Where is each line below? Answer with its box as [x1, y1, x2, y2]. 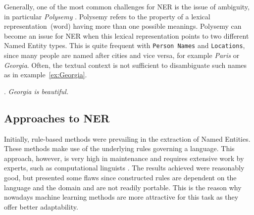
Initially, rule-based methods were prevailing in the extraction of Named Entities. [4, 133, 251, 144]
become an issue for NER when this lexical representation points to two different [4, 30, 249, 41]
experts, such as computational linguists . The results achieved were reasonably [4, 162, 245, 173]
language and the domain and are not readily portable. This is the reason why [4, 182, 242, 192]
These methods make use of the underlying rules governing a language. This [4, 143, 235, 154]
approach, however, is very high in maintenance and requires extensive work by [4, 153, 244, 163]
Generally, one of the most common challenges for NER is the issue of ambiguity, [4, 1, 250, 11]
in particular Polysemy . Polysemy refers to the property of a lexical [4, 11, 210, 21]
